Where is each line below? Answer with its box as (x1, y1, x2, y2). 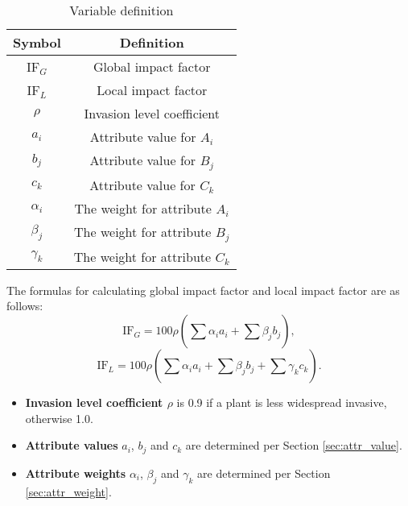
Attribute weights (25, 464, 126, 481)
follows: (6, 297, 43, 314)
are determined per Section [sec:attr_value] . (185, 437, 402, 454)
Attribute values (25, 437, 118, 454)
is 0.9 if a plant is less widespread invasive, (176, 394, 387, 411)
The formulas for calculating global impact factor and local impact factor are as (6, 281, 400, 298)
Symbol (13, 33, 61, 52)
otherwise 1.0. (25, 409, 93, 426)
